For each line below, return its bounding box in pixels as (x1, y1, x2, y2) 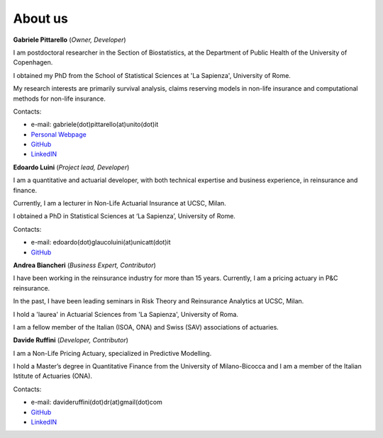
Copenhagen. (13, 58, 53, 67)
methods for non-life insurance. (13, 94, 106, 103)
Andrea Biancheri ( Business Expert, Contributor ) (13, 261, 156, 269)
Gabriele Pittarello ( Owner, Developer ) (13, 35, 127, 44)
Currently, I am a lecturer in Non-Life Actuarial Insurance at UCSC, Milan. (13, 199, 226, 208)
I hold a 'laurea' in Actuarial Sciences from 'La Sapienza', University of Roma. (13, 310, 239, 318)
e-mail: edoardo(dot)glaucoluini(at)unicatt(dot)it (30, 238, 171, 247)
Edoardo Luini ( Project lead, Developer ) (13, 163, 130, 172)
